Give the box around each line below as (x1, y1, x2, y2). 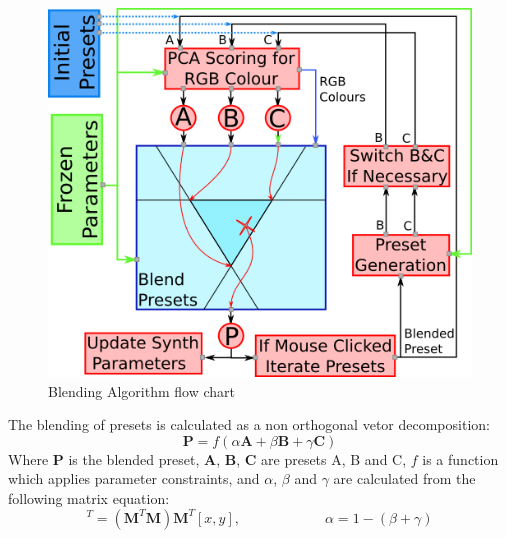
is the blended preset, (68, 448, 200, 469)
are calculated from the (333, 468, 476, 489)
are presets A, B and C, (261, 448, 407, 469)
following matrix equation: (8, 487, 170, 508)
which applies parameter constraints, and (8, 468, 260, 489)
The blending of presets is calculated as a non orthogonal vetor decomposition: (8, 414, 490, 435)
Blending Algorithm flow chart (48, 380, 235, 401)
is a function (422, 448, 499, 469)
